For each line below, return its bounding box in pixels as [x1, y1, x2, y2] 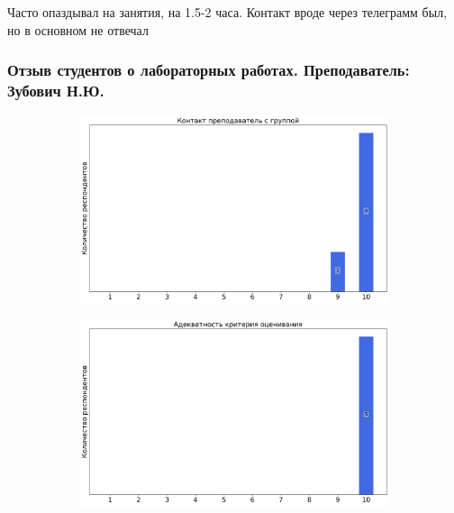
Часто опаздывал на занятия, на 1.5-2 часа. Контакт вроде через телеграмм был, [7, 3, 448, 21]
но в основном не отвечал [7, 20, 149, 39]
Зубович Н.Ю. [7, 79, 104, 102]
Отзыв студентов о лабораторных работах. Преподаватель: [7, 59, 410, 81]
